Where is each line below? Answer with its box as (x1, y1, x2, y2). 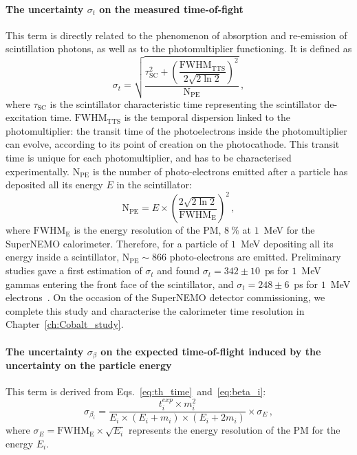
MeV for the (263, 223, 315, 237)
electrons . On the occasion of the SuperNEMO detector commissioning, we (6, 290, 325, 304)
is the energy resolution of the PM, (74, 223, 221, 237)
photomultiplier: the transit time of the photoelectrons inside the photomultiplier (6, 123, 347, 137)
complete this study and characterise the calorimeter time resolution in (6, 303, 305, 318)
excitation (6, 110, 47, 124)
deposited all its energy (6, 177, 103, 192)
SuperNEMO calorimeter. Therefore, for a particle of (6, 236, 228, 250)
